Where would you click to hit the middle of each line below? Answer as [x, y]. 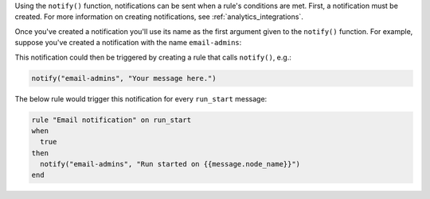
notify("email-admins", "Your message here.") [124, 78]
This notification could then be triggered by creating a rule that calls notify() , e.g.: [153, 57]
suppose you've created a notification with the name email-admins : [128, 43]
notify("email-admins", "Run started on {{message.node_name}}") [170, 164]
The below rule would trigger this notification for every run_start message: [141, 98]
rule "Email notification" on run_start [111, 120]
